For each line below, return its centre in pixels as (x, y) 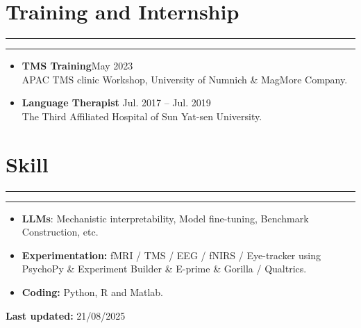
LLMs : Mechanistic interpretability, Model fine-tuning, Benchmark (165, 218)
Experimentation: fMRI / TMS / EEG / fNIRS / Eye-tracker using (171, 255)
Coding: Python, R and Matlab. (93, 292)
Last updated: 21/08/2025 (66, 315)
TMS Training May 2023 (77, 66)
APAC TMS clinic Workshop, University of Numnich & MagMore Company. (185, 79)
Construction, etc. (60, 232)
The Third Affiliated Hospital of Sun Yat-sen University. (142, 116)
